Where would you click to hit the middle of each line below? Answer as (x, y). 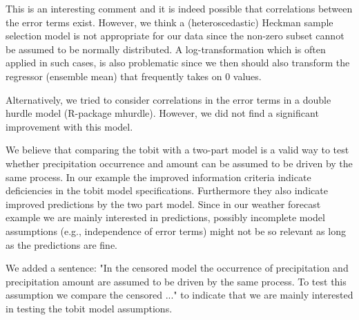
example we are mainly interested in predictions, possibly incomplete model (165, 217)
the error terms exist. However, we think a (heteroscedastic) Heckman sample (169, 22)
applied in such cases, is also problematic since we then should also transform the (178, 63)
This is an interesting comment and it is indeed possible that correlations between (179, 8)
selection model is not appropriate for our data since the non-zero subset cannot (175, 36)
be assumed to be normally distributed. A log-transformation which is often (166, 49)
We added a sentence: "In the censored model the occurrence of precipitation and (177, 268)
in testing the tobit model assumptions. (89, 308)
